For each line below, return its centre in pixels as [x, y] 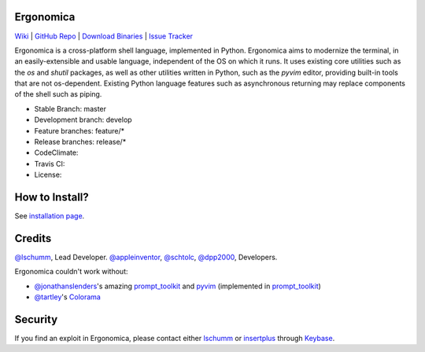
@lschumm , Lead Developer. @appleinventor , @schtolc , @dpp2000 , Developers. [146, 257]
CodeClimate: [56, 152]
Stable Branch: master [70, 108]
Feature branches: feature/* [79, 130]
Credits [33, 238]
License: [48, 175]
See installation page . [50, 216]
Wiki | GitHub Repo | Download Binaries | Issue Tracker [103, 36]
